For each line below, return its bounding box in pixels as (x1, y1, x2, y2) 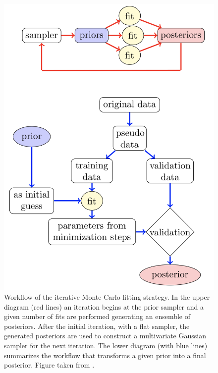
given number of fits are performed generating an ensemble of (4, 311, 191, 321)
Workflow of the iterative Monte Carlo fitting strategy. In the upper (4, 291, 210, 302)
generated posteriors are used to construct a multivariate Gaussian (4, 330, 206, 341)
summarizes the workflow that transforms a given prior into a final (4, 350, 206, 360)
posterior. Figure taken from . (4, 360, 95, 370)
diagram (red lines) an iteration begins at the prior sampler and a (4, 301, 204, 312)
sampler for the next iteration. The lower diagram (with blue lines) (4, 340, 208, 350)
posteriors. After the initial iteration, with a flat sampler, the (4, 320, 190, 331)
